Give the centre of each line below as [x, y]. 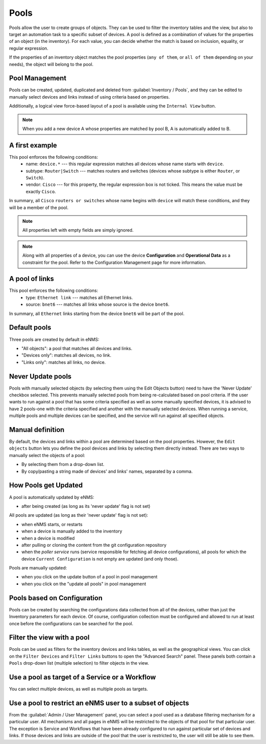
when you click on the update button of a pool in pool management [89, 577]
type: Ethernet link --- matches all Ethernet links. [79, 297]
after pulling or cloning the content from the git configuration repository [94, 545]
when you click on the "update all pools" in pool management [84, 584]
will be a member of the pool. [39, 208]
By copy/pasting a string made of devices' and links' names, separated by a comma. [107, 471]
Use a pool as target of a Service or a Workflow [83, 677]
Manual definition [37, 430]
